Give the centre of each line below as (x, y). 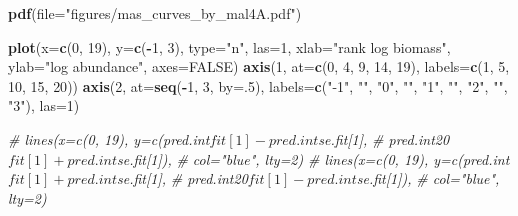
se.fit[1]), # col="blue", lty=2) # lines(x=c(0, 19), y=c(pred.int (313, 158)
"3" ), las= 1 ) (44, 105)
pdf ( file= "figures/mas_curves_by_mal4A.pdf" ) (155, 13)
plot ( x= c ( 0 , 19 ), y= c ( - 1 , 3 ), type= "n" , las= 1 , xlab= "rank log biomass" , (229, 46)
